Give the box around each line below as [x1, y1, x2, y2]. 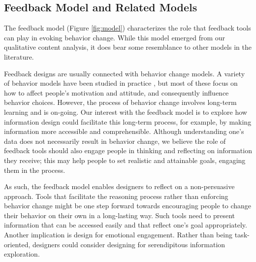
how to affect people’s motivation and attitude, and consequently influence [4, 87, 229, 98]
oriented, [4, 239, 31, 249]
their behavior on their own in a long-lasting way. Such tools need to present [4, 210, 235, 220]
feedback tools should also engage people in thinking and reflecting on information [4, 145, 252, 156]
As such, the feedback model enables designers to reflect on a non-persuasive [4, 181, 235, 192]
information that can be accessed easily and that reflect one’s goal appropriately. [4, 220, 247, 230]
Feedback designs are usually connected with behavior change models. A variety [4, 68, 245, 78]
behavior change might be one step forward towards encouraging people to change [4, 200, 252, 211]
